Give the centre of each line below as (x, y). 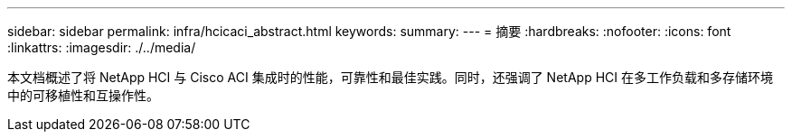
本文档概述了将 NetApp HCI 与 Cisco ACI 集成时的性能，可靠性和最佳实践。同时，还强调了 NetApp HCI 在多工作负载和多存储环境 (390, 77)
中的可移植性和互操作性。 (83, 95)
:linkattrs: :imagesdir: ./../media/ (102, 47)
